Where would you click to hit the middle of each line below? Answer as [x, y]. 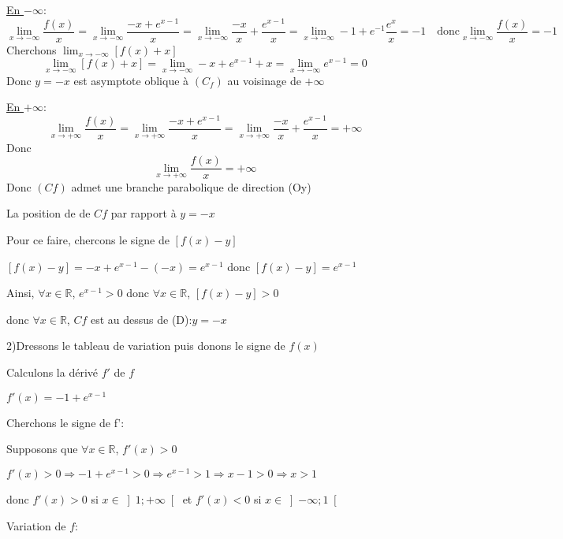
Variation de [36, 525]
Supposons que [42, 449]
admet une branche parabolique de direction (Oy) [191, 186]
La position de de [48, 213]
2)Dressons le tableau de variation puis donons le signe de [146, 346]
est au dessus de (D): [141, 319]
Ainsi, [21, 293]
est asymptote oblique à [131, 80]
